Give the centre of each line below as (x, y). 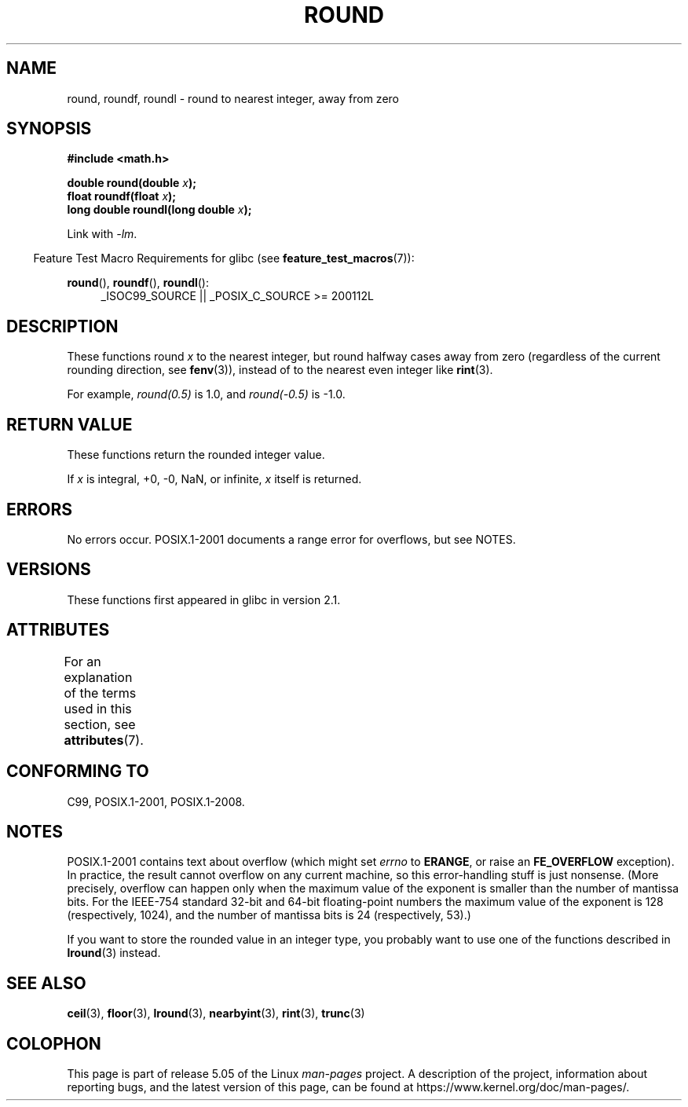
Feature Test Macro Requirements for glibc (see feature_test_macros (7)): (224, 258)
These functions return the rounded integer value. (196, 455)
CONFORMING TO (78, 772)
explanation (98, 677)
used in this (98, 708)
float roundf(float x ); (122, 196)
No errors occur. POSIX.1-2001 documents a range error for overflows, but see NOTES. (291, 539)
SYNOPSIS (49, 129)
